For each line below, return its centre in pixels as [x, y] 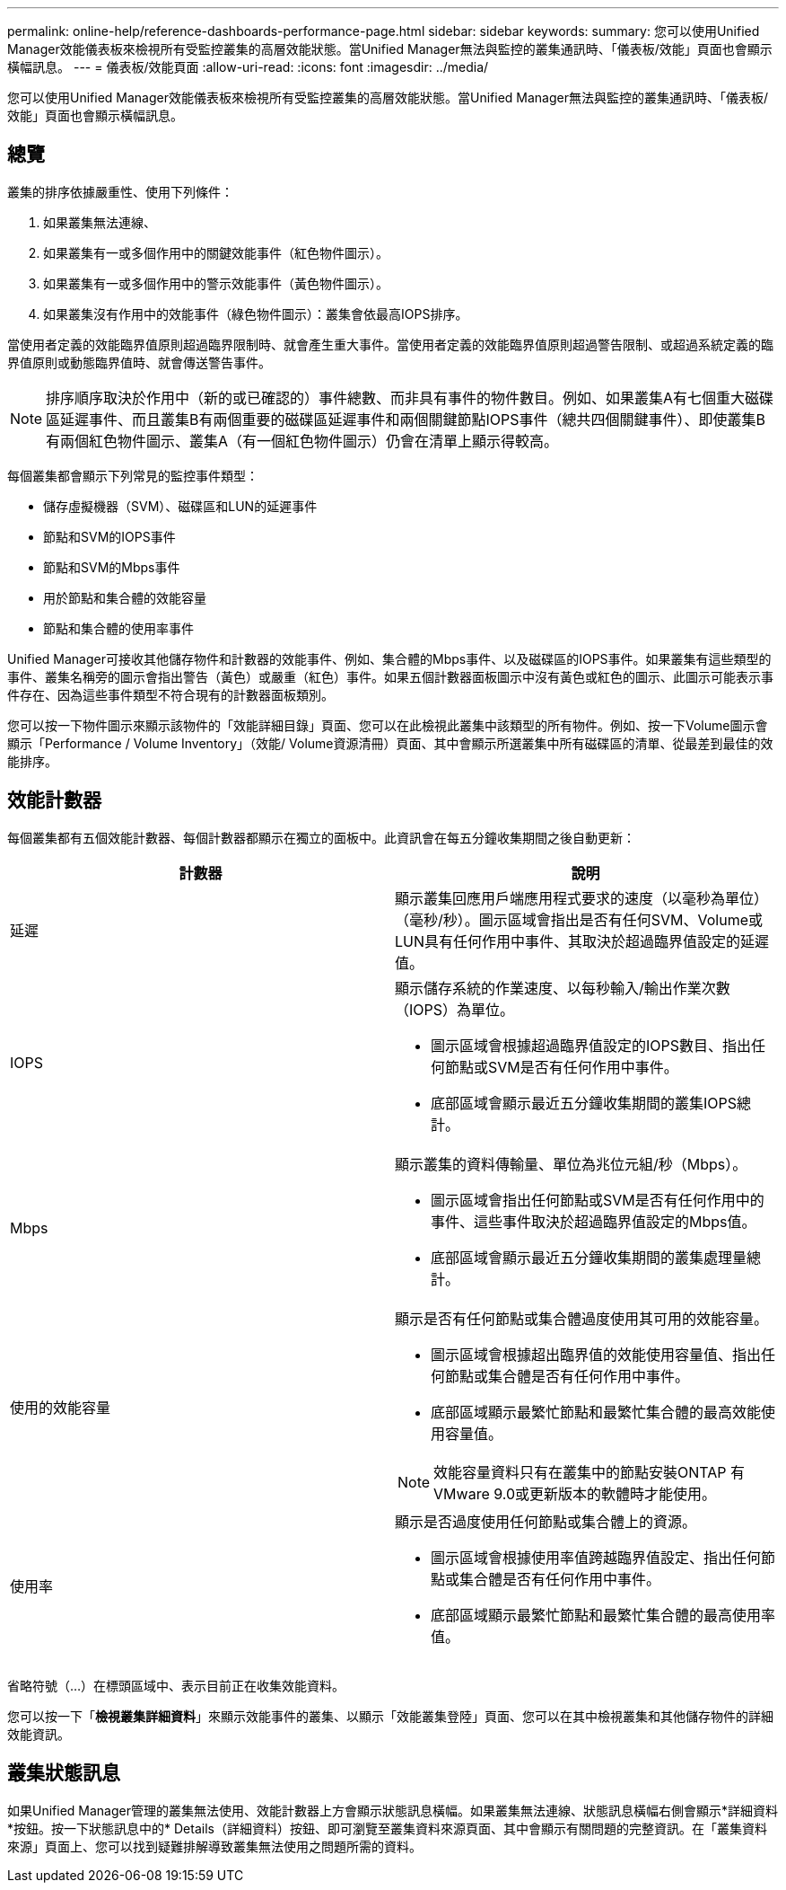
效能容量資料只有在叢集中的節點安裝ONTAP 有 [589, 1472]
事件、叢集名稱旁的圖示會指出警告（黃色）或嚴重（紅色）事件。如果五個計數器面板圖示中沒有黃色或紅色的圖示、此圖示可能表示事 [390, 676]
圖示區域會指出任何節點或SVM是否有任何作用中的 [598, 1200]
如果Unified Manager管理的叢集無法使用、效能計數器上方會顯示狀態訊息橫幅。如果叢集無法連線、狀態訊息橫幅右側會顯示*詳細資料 [393, 1810]
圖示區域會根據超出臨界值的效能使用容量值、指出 [596, 1354]
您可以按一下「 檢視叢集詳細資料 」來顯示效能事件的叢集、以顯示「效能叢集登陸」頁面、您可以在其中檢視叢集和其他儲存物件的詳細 [390, 1716]
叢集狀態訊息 [64, 1773]
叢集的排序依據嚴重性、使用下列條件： [120, 191]
